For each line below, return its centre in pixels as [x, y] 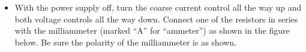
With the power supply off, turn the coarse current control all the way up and [158, 7]
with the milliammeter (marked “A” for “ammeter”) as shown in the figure [152, 30]
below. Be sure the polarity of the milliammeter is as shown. [126, 42]
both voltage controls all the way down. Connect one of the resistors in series [156, 19]
